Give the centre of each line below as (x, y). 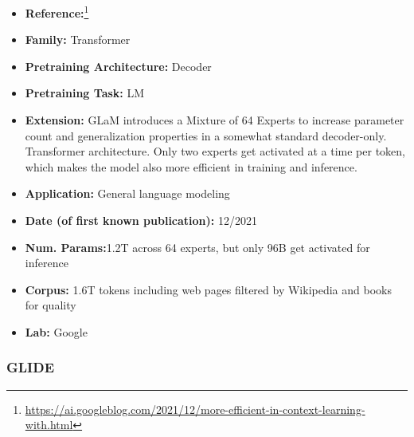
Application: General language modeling (127, 193)
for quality (51, 305)
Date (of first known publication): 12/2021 (141, 220)
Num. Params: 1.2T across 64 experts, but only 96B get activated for (197, 247)
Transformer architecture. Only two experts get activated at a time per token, (215, 151)
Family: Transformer (78, 39)
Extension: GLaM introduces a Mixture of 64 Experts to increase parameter (215, 120)
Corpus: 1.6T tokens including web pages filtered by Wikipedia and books (208, 289)
